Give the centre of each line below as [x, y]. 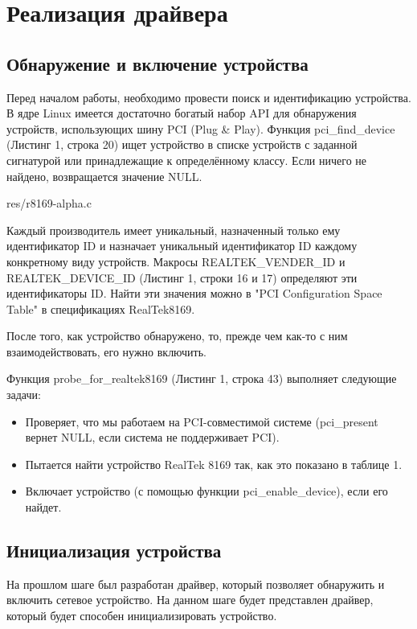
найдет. [43, 507]
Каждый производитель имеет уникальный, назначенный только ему [174, 230]
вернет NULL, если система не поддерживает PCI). [152, 437]
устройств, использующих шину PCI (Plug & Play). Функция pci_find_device [201, 128]
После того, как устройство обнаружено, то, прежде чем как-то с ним [177, 336]
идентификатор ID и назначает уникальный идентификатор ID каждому [182, 246]
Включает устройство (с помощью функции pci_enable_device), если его [206, 491]
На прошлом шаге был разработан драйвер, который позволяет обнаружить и [196, 584]
